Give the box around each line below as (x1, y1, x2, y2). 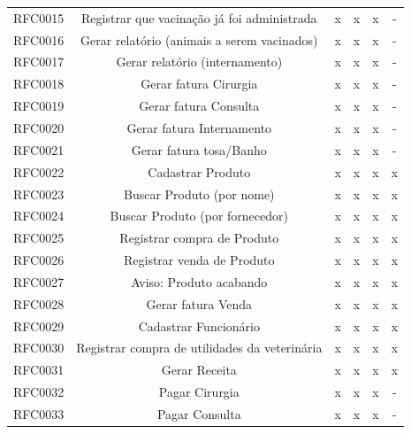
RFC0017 (13, 52, 65, 71)
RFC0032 (13, 383, 65, 401)
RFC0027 (13, 272, 65, 291)
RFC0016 (13, 30, 65, 49)
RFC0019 (13, 97, 65, 115)
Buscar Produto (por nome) (124, 184, 275, 203)
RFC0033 (13, 404, 65, 422)
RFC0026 (13, 251, 65, 269)
